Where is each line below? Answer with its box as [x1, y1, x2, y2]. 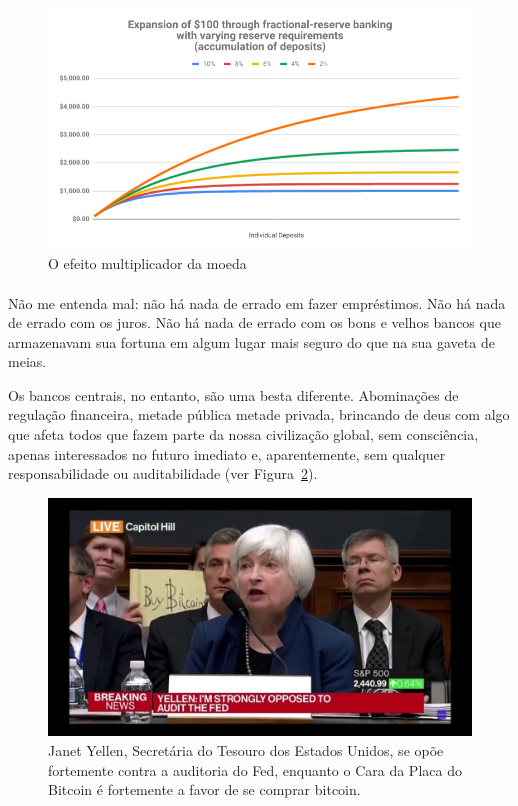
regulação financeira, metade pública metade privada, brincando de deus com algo [8, 404, 510, 425]
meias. [8, 351, 47, 372]
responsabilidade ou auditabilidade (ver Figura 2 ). [8, 463, 318, 484]
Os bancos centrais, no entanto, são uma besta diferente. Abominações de [8, 384, 459, 405]
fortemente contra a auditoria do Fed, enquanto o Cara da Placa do [48, 759, 462, 780]
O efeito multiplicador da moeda [48, 253, 247, 274]
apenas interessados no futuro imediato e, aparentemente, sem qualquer [8, 443, 446, 464]
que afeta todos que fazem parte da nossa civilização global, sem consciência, [8, 424, 479, 445]
